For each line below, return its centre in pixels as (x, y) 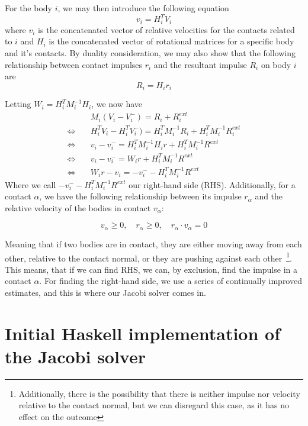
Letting (18, 104)
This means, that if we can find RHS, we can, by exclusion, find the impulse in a (151, 269)
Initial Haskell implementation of (142, 333)
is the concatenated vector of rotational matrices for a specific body (171, 41)
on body (276, 64)
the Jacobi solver (76, 356)
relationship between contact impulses (74, 64)
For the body (28, 8)
